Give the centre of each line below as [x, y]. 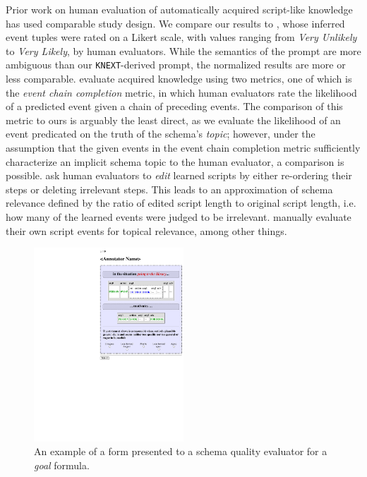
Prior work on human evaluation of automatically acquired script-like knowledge [179, 9]
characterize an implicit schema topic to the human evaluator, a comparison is [175, 161]
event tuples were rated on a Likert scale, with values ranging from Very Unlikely [181, 37]
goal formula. [62, 465]
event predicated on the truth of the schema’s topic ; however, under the [161, 134]
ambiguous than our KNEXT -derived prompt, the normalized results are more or [176, 65]
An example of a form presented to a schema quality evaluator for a [181, 451]
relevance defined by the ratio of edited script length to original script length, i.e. [181, 203]
